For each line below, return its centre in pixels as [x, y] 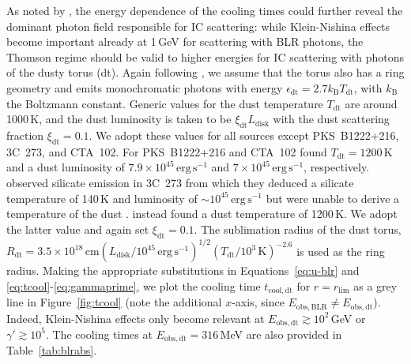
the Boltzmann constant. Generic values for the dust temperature [165, 103]
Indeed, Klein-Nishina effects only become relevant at [136, 318]
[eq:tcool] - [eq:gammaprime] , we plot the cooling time [134, 285]
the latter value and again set [78, 229]
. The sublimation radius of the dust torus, [298, 229]
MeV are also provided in [281, 334]
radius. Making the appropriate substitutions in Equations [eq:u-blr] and [183, 270]
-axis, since [258, 302]
